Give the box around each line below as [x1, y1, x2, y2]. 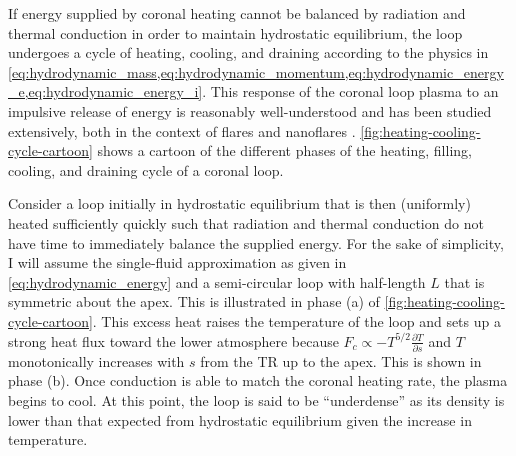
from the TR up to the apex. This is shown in [200, 350, 482, 371]
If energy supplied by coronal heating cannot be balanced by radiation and [8, 3, 466, 23]
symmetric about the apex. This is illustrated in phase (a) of [8, 291, 380, 312]
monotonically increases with [8, 350, 185, 371]
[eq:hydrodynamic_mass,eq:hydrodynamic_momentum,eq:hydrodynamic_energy [8, 61, 504, 82]
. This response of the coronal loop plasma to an [202, 81, 499, 102]
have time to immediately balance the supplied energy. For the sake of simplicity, [8, 232, 504, 253]
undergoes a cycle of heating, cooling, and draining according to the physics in [8, 42, 489, 63]
